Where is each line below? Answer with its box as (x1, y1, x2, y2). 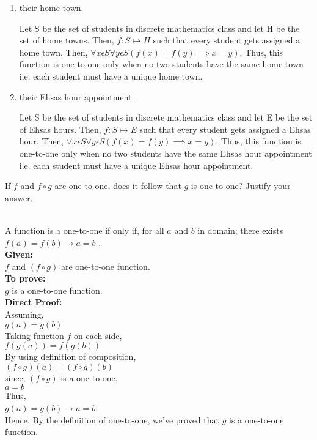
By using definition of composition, (5, 350, 136, 363)
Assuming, (5, 308, 44, 321)
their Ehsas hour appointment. (19, 90, 134, 103)
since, (5, 371, 26, 384)
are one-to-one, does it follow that (54, 179, 181, 192)
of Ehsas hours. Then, (19, 122, 101, 135)
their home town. (19, 1, 84, 13)
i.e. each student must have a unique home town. (19, 69, 203, 82)
